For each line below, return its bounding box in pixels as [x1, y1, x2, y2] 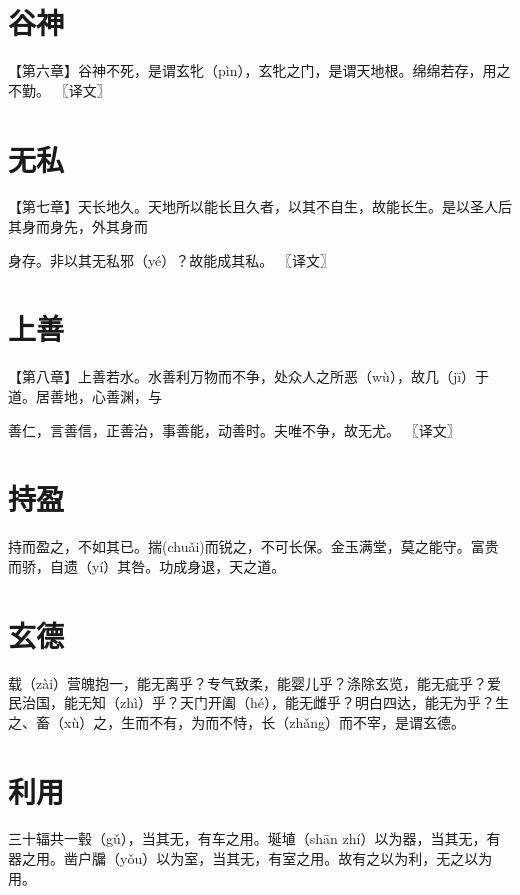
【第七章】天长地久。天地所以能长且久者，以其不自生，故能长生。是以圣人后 [8, 196, 512, 217]
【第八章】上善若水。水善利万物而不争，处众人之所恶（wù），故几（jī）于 [8, 366, 490, 387]
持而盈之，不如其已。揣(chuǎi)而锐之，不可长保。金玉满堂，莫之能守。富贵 [8, 536, 499, 557]
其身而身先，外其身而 [8, 216, 148, 237]
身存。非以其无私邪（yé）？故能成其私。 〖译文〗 [8, 249, 334, 270]
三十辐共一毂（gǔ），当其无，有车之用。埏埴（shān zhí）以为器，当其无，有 [8, 828, 501, 849]
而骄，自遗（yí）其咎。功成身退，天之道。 [8, 555, 286, 576]
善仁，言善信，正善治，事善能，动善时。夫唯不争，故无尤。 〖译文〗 [8, 419, 461, 440]
